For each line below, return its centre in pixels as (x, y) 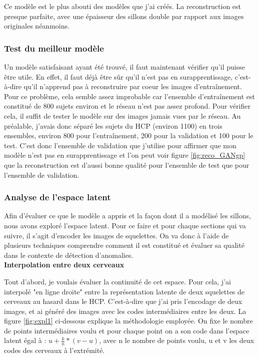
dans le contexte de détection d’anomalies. (69, 255)
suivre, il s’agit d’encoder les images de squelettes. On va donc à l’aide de (116, 235)
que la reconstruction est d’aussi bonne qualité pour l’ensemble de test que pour (127, 164)
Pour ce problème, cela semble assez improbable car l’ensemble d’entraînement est (129, 96)
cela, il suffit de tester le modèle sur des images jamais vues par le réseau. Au (122, 115)
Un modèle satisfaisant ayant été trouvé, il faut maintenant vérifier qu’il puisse (124, 67)
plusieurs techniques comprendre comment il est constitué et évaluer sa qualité (124, 245)
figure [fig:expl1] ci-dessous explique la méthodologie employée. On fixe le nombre (128, 321)
